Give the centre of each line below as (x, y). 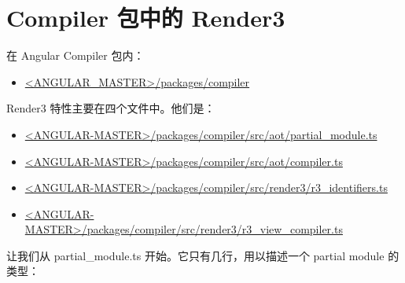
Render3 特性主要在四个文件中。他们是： (111, 108)
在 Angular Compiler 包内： (75, 55)
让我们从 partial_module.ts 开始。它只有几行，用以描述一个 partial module (195, 255)
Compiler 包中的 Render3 (146, 18)
